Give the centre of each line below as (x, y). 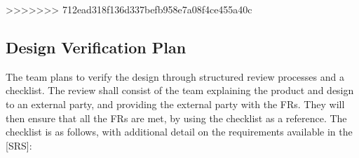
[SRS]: (19, 145)
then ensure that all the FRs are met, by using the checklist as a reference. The (176, 118)
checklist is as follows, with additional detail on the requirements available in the (179, 132)
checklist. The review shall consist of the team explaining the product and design (180, 90)
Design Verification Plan (96, 47)
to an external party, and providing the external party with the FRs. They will (175, 104)
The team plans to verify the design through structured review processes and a (175, 76)
